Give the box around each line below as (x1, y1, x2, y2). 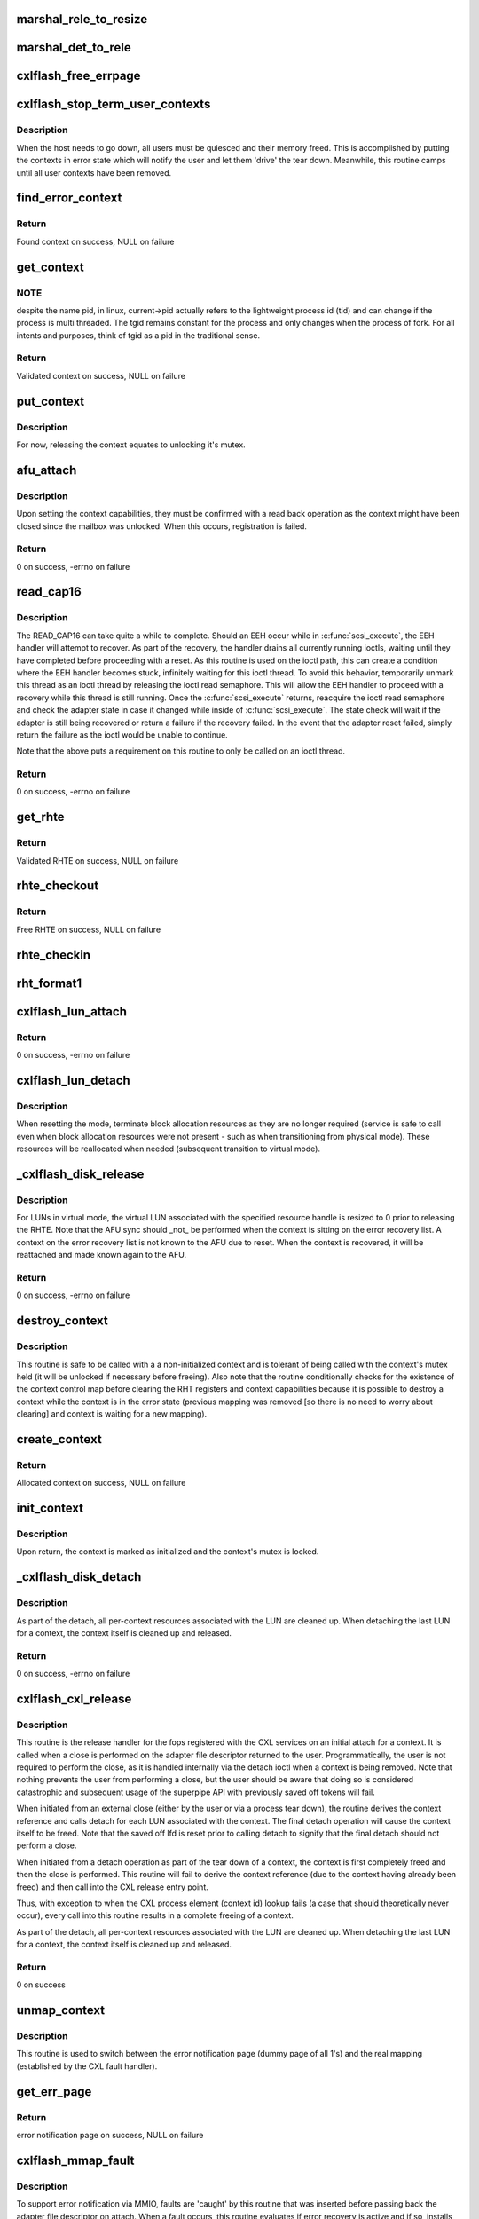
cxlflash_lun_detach (16, 1072, 130, 1087)
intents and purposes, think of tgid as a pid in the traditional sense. (16, 329, 261, 341)
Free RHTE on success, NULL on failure (16, 924, 161, 935)
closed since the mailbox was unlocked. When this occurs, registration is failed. (16, 520, 308, 532)
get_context (16, 259, 84, 274)
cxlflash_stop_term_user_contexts (16, 97, 211, 112)
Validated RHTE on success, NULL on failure (16, 855, 179, 865)
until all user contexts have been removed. (16, 167, 172, 178)
